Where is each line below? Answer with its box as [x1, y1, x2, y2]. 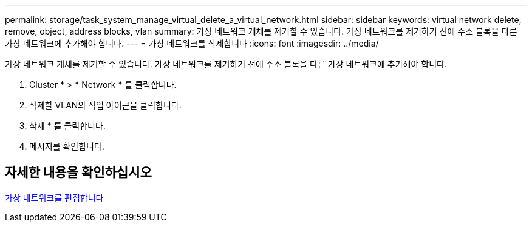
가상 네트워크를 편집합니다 [5, 192, 104, 203]
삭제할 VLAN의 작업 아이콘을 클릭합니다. [29, 100, 182, 110]
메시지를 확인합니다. [29, 141, 104, 151]
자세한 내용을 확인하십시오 [5, 165, 152, 180]
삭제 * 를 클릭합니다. [29, 120, 106, 131]
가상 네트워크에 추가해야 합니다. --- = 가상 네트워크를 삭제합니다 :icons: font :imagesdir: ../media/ [5, 38, 379, 48]
